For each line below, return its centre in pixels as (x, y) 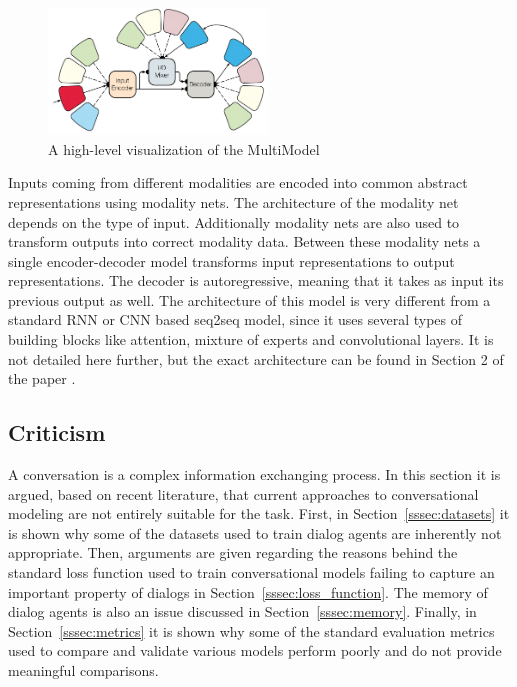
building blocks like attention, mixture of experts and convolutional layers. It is (251, 339)
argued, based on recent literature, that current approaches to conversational (243, 493)
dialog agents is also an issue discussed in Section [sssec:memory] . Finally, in (242, 611)
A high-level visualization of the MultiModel (184, 148)
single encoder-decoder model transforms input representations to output (231, 260)
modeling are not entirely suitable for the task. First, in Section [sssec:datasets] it (259, 513)
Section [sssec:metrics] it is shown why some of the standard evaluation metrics (251, 630)
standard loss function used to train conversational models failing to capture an (251, 572)
